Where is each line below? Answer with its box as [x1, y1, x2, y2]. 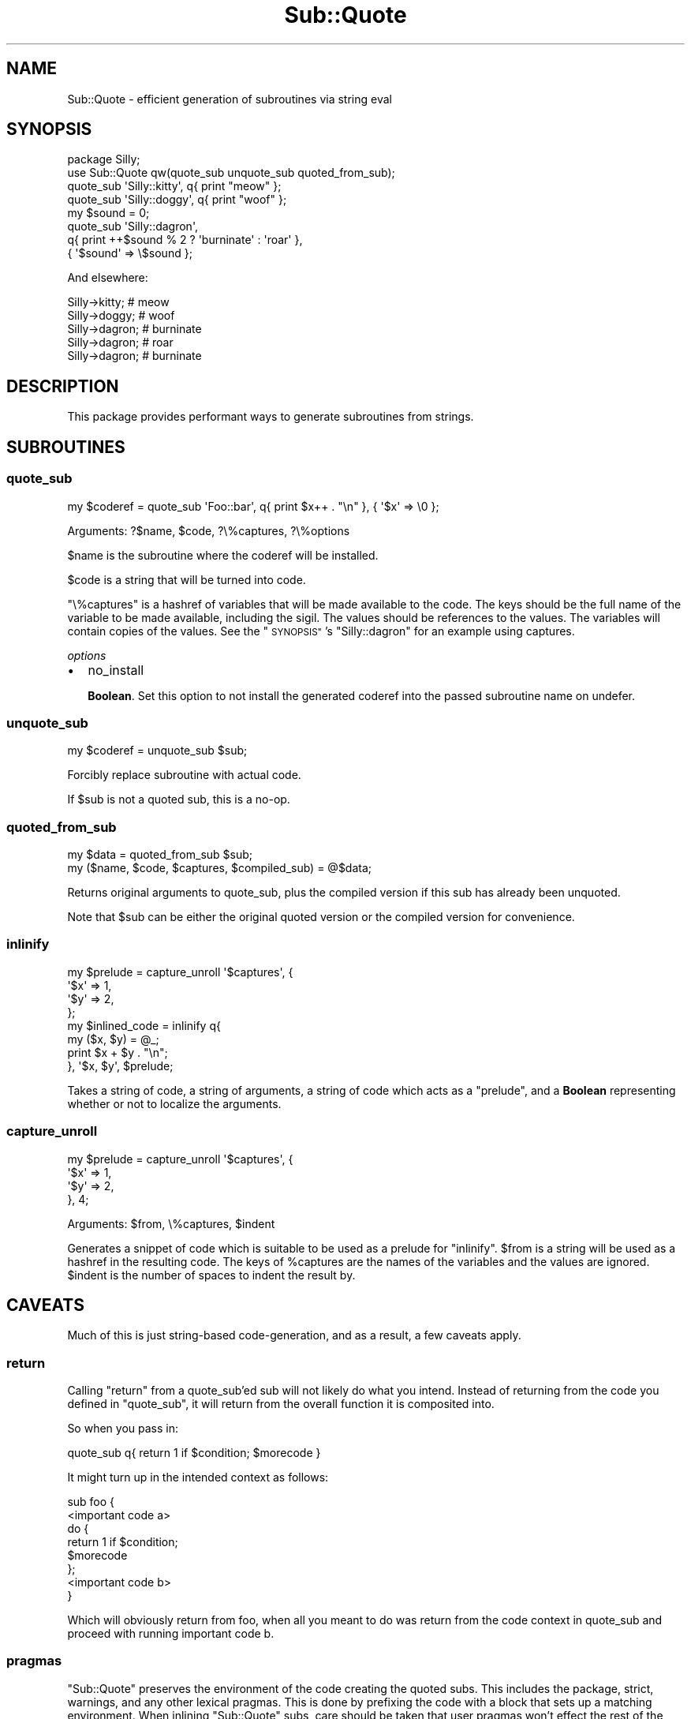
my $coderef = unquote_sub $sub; [67, 743, 248, 758]
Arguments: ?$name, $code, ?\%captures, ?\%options [67, 523, 350, 537]
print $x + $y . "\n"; [67, 1045, 168, 1059]
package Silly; [67, 152, 140, 167]
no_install [88, 661, 144, 678]
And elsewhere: [67, 271, 148, 285]
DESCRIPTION [6, 376, 119, 396]
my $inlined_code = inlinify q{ [67, 1018, 221, 1032]
